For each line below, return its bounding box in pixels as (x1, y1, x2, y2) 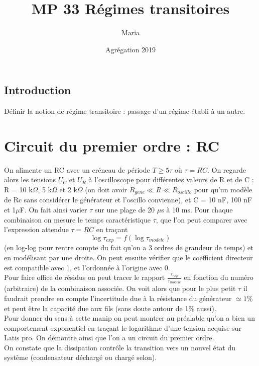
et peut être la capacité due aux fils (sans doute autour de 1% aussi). (4, 303, 216, 313)
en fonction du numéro (184, 272, 253, 282)
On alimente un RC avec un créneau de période (4, 164, 150, 175)
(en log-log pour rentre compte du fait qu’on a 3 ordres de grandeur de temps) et (4, 242, 253, 253)
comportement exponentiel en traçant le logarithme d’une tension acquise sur (4, 322, 241, 333)
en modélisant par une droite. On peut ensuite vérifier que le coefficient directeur (4, 252, 253, 262)
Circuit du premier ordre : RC (4, 135, 219, 156)
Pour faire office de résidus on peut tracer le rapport (4, 272, 165, 282)
